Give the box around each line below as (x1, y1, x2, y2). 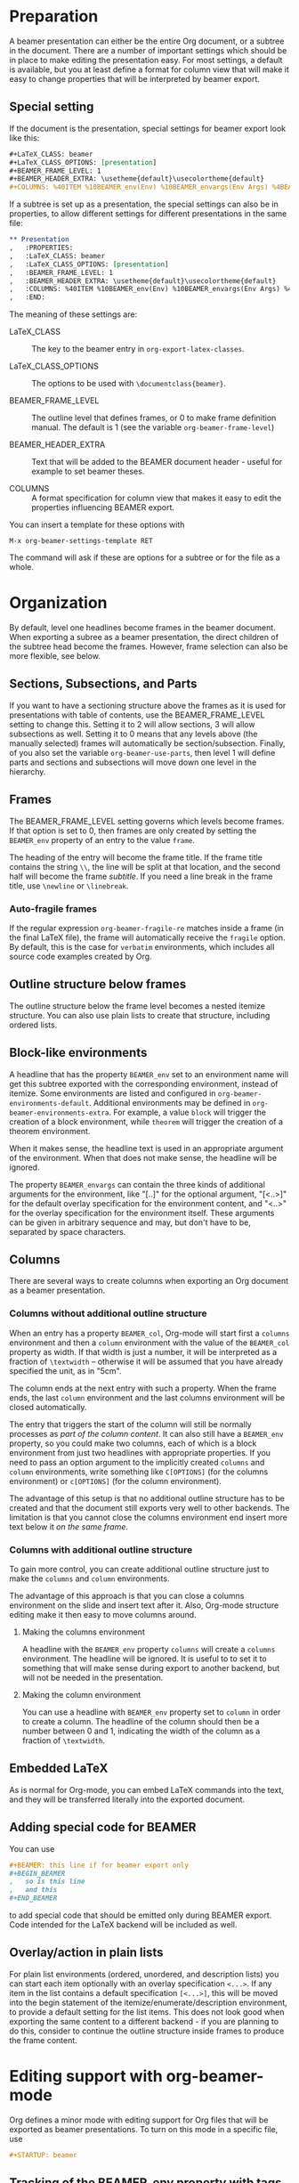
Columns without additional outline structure (9, 1307, 207, 1319)
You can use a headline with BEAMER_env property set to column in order (21, 1707, 281, 1717)
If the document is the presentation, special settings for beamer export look (9, 123, 287, 134)
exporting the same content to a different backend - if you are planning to (9, 2016, 279, 2026)
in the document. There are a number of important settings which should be (9, 45, 287, 55)
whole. (9, 562, 34, 572)
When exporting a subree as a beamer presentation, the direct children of (9, 632, 279, 643)
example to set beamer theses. (31, 466, 145, 477)
